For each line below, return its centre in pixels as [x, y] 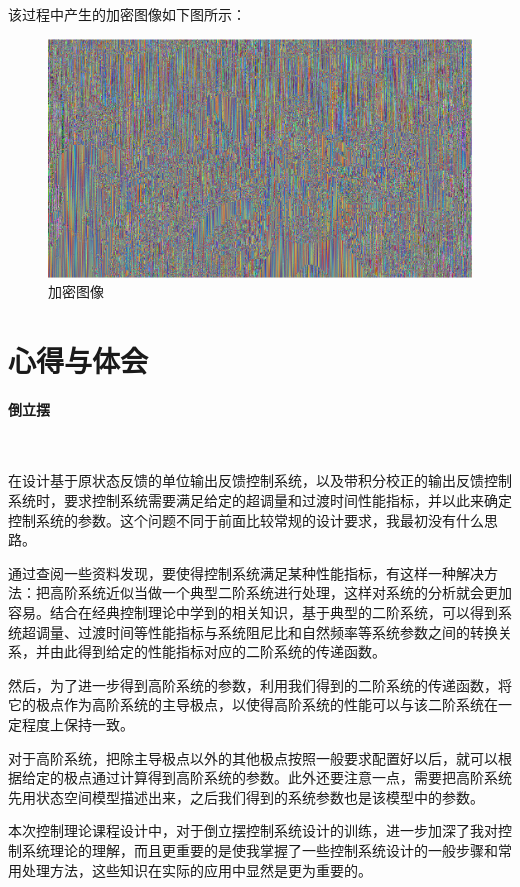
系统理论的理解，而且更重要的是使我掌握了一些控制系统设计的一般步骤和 [259, 849]
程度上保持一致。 [77, 723]
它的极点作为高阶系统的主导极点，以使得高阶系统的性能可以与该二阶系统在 [253, 704]
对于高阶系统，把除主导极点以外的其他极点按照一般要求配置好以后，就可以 [253, 757]
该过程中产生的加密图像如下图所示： [127, 14]
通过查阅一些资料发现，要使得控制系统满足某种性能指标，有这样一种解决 [246, 572]
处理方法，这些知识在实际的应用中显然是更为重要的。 [196, 869]
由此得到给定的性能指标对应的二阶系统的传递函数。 [217, 651]
